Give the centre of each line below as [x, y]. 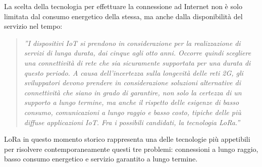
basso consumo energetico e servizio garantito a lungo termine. [101, 159]
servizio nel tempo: [33, 26]
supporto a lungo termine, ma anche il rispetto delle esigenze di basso [132, 102]
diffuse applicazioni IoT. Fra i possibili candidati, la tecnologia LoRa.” [132, 122]
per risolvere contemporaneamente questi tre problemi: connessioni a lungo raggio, [131, 149]
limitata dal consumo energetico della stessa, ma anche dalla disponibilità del [123, 16]
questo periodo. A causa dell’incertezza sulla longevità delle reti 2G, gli [134, 72]
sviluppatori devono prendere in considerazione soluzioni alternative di [133, 82]
